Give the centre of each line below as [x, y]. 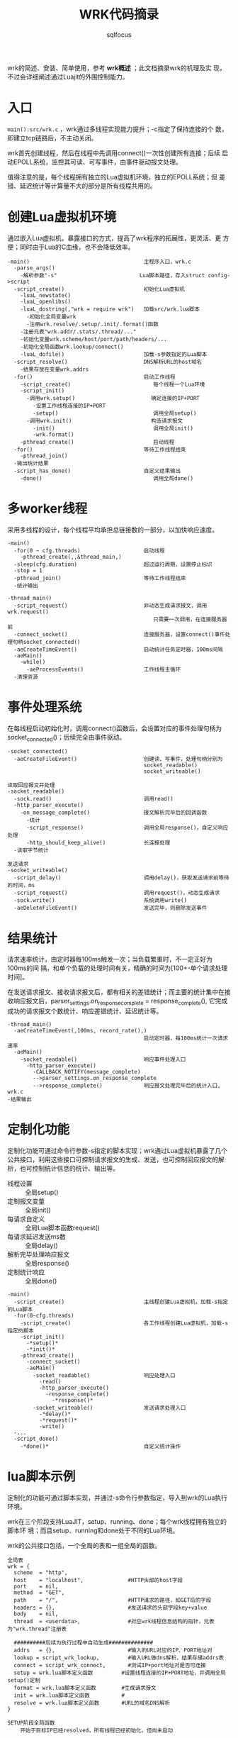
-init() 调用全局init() [113, 428]
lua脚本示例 [41, 1477]
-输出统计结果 [31, 463]
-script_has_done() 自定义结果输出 [97, 471]
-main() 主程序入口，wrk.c [99, 262]
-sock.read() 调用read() [93, 799]
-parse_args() [34, 268]
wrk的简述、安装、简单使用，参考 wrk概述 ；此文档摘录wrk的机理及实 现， [117, 67]
